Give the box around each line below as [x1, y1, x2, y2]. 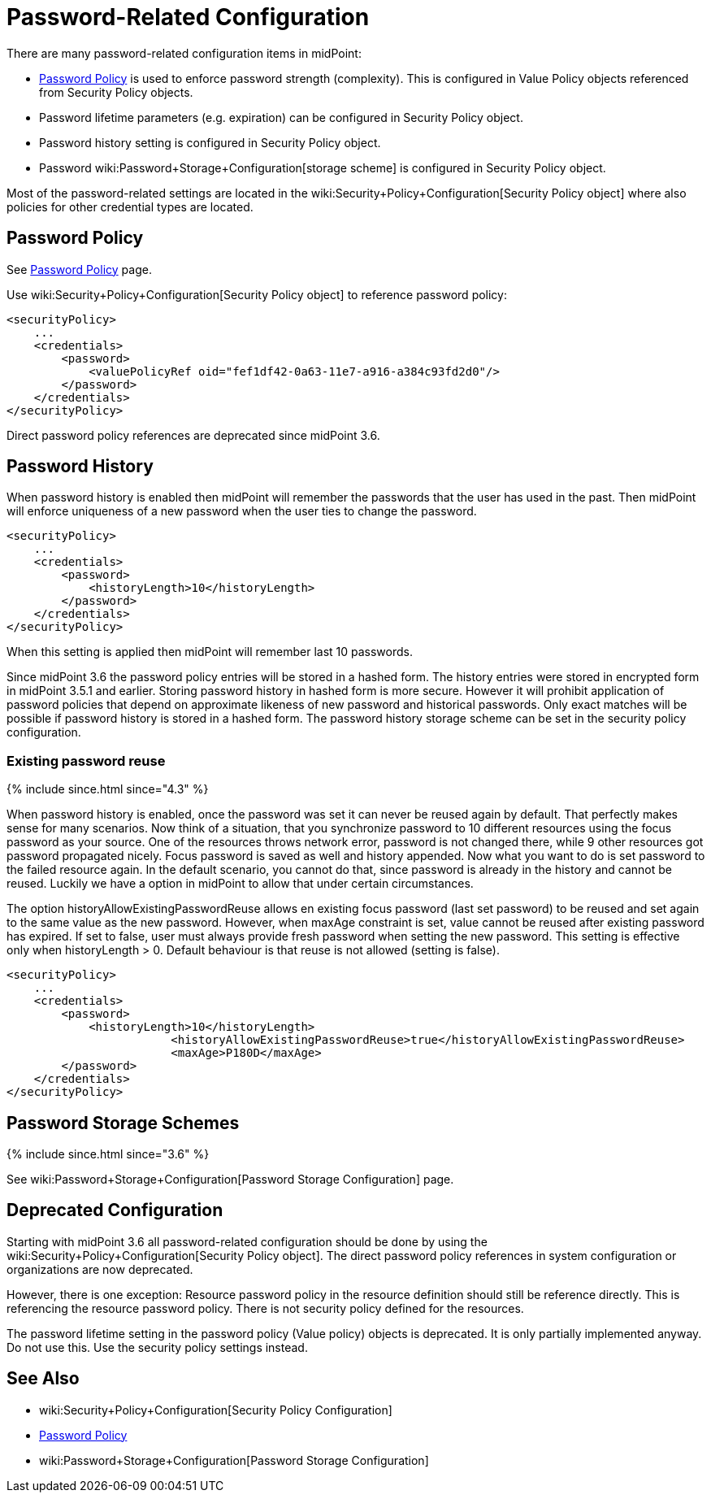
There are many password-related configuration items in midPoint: [7, 46, 362, 60]
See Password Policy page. [7, 262, 152, 276]
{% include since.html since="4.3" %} [7, 782, 209, 797]
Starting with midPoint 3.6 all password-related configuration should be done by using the [7, 1234, 488, 1249]
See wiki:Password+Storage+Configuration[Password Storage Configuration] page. [7, 1172, 454, 1187]
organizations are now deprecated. [7, 1262, 193, 1276]
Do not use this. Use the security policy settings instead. [7, 1340, 308, 1354]
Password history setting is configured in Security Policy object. [39, 135, 381, 150]
